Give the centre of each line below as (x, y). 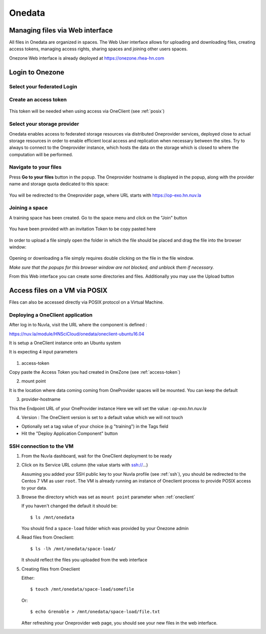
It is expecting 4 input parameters (43, 352)
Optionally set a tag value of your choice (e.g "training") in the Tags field (95, 426)
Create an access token (38, 100)
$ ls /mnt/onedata (52, 517)
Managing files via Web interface (61, 30)
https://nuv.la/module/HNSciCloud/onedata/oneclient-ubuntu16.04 (77, 334)
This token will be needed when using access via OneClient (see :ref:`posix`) (87, 111)
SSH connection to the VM (41, 446)
